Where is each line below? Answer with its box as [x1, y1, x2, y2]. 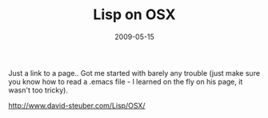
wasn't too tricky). [8, 85, 68, 95]
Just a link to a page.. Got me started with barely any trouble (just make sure [8, 68, 261, 77]
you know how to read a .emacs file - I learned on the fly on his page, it [8, 77, 243, 86]
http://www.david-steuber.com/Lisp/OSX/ [8, 100, 146, 110]
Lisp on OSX [93, 6, 176, 24]
